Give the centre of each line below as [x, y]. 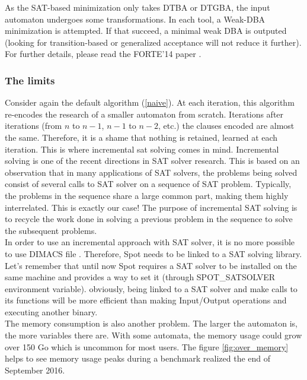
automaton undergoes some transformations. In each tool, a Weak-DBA [135, 19]
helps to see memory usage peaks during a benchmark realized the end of [138, 358]
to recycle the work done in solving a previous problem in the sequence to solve [149, 219]
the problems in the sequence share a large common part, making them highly [147, 195]
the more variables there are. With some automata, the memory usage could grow [153, 335]
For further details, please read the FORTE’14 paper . [103, 54]
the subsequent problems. [51, 230]
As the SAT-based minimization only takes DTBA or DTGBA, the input [137, 7]
